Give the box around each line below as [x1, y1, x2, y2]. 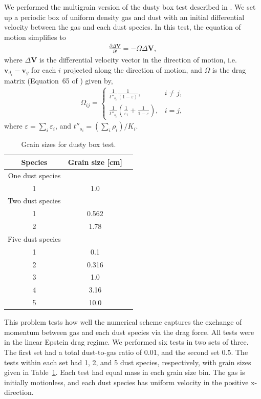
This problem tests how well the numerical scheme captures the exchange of [4, 317, 242, 327]
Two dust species [8, 195, 61, 206]
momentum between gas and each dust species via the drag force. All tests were [4, 326, 254, 337]
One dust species [8, 170, 61, 180]
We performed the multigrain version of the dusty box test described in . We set [4, 2, 256, 12]
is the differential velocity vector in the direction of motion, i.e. [39, 54, 237, 65]
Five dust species [8, 233, 61, 244]
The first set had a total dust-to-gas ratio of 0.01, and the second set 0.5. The [4, 347, 248, 358]
